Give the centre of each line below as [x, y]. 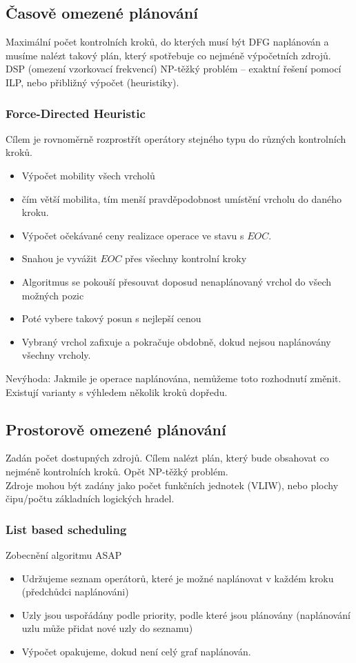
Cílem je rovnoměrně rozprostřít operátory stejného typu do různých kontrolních [176, 138]
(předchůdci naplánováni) [75, 592]
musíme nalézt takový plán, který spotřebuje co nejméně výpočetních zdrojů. [168, 55]
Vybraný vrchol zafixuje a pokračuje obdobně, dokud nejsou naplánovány [176, 341]
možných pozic [53, 295]
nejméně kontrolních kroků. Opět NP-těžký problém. [117, 471]
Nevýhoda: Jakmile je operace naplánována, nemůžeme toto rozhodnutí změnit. [174, 378]
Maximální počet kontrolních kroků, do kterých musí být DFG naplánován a [167, 42]
